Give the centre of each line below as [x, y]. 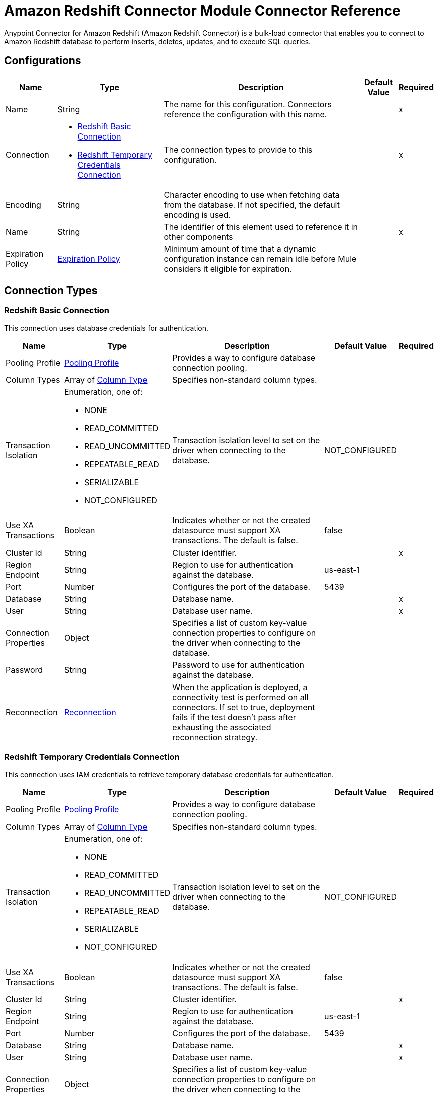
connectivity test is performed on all [240, 697]
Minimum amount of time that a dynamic [240, 249]
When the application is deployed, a [240, 687]
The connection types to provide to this [238, 149]
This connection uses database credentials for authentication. [106, 328]
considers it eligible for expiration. [228, 269]
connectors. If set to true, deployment [244, 707]
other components [198, 237]
